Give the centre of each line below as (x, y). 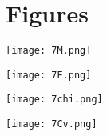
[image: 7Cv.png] (52, 124)
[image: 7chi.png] (54, 100)
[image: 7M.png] (49, 51)
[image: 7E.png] (49, 75)
